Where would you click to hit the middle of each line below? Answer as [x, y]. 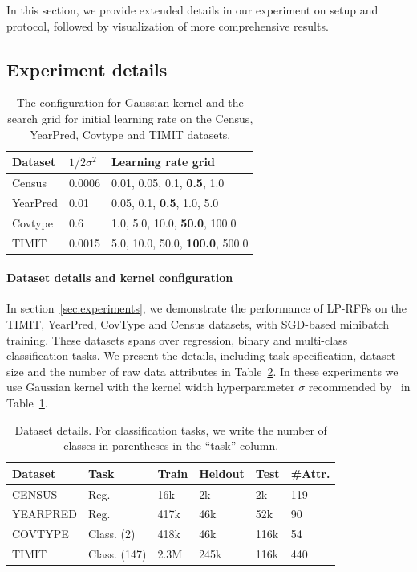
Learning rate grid [163, 162]
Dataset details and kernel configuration [120, 278]
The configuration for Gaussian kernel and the [130, 102]
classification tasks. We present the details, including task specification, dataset [201, 355]
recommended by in [359, 387]
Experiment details [87, 69]
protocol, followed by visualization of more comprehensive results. [168, 25]
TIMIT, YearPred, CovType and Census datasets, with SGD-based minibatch [198, 324]
